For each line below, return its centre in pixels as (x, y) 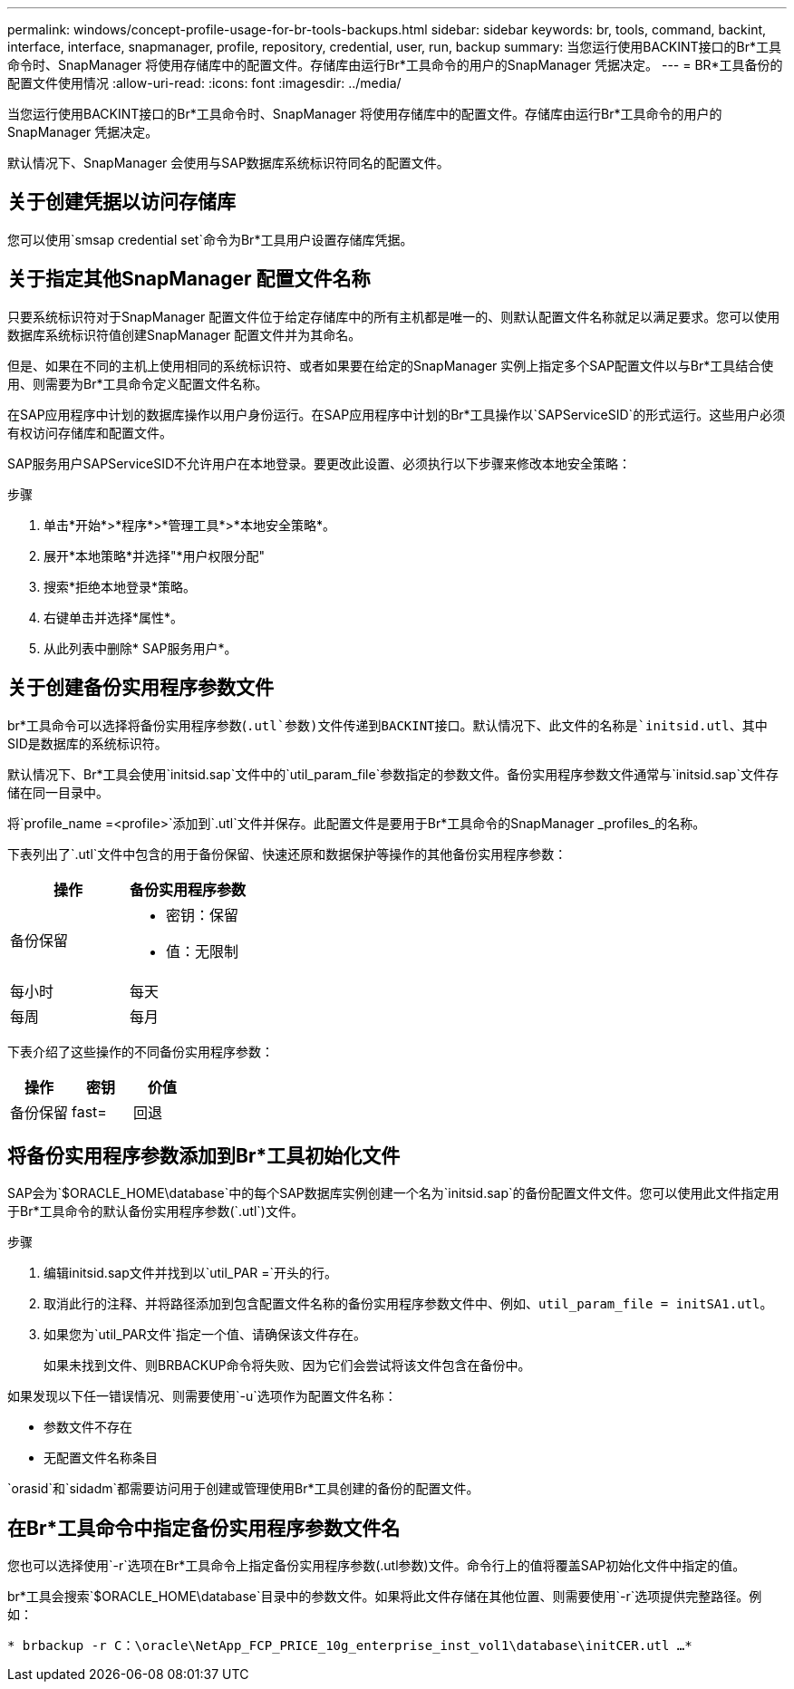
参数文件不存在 (88, 1428)
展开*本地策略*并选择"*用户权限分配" (155, 555)
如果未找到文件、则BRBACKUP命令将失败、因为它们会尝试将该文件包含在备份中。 (287, 1366)
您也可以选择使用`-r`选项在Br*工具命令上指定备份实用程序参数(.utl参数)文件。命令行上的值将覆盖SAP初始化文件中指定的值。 (377, 1566)
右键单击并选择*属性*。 (114, 617)
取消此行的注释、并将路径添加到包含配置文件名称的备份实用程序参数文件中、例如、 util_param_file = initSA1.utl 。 (408, 1304)
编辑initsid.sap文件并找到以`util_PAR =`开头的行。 (191, 1273)
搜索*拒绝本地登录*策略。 (120, 586)
